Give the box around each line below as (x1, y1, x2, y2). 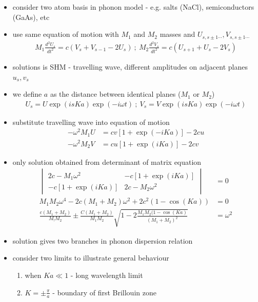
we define (12, 89, 42, 99)
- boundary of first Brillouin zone (52, 287, 156, 297)
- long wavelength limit (70, 270, 143, 281)
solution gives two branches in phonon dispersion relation (12, 235, 193, 246)
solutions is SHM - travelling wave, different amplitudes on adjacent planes (12, 61, 248, 72)
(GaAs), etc (12, 11, 50, 22)
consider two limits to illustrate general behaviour (12, 252, 169, 263)
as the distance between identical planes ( (50, 89, 181, 99)
